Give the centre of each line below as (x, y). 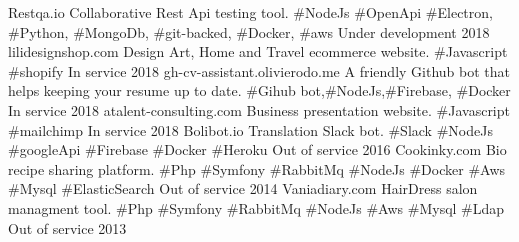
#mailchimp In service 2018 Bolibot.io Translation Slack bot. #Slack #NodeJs (250, 129)
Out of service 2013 (67, 227)
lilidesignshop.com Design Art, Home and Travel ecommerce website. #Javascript (258, 51)
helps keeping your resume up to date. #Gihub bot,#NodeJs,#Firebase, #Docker (259, 90)
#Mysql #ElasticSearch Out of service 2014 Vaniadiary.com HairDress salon (243, 188)
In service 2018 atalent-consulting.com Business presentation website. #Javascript (259, 109)
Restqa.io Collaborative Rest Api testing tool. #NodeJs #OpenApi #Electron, (250, 12)
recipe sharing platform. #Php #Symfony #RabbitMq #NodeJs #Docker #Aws (257, 168)
